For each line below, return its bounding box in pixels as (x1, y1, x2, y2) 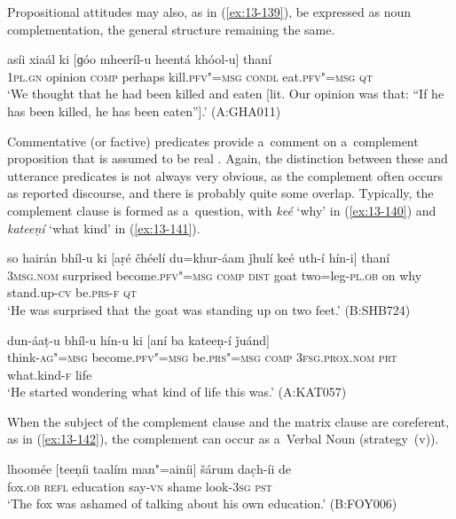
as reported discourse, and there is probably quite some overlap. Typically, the (7, 184, 434, 202)
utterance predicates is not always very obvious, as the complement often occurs (7, 166, 443, 185)
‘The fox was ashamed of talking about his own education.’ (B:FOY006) (7, 494, 397, 513)
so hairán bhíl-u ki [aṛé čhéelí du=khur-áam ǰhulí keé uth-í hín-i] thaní (7, 248, 390, 267)
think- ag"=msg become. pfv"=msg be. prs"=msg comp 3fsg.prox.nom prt (7, 348, 397, 366)
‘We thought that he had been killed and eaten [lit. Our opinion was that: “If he (7, 84, 444, 103)
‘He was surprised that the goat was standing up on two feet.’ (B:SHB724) (7, 300, 411, 318)
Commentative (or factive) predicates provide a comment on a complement (7, 131, 419, 150)
